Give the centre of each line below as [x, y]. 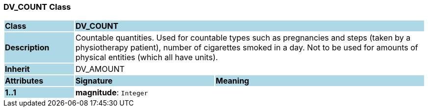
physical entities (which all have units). [147, 57]
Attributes [24, 81]
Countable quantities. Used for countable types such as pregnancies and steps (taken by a [243, 38]
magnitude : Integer [112, 93]
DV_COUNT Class [37, 7]
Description [27, 48]
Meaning [232, 81]
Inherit [17, 69]
